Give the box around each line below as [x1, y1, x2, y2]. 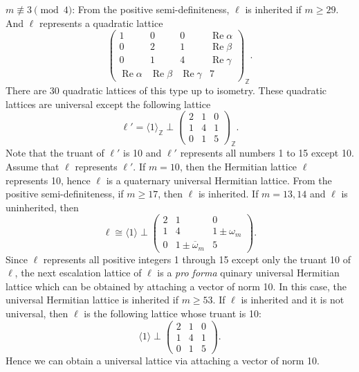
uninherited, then [6, 200, 79, 214]
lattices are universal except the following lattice [6, 96, 211, 111]
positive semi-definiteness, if [6, 186, 124, 201]
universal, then [6, 305, 68, 320]
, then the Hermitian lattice [179, 159, 297, 173]
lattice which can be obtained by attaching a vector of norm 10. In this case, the [6, 278, 347, 293]
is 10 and [123, 145, 162, 160]
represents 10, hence [6, 172, 91, 187]
